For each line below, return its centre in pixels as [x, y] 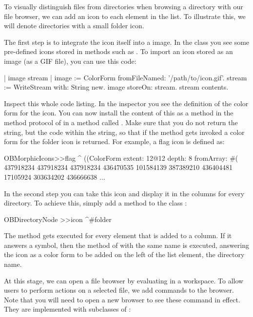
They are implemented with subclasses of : [68, 309]
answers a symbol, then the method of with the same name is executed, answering [126, 245]
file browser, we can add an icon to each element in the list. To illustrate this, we [125, 16]
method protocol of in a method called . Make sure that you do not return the [121, 122]
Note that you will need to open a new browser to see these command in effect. [122, 299]
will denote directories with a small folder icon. [74, 26]
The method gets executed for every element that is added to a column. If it [118, 235]
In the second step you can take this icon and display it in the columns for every [124, 193]
